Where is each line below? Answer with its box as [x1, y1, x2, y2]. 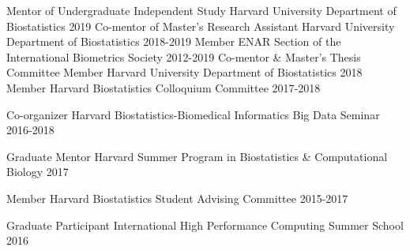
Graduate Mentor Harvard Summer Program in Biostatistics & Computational [6, 148, 388, 164]
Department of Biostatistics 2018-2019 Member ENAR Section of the [6, 33, 341, 50]
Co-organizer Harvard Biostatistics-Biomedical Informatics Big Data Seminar [6, 106, 380, 122]
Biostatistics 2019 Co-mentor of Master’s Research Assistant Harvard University [6, 17, 395, 34]
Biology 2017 [6, 163, 69, 180]
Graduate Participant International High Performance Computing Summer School [6, 216, 404, 233]
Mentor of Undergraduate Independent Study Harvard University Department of [6, 2, 397, 18]
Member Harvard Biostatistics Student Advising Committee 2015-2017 [6, 189, 348, 206]
